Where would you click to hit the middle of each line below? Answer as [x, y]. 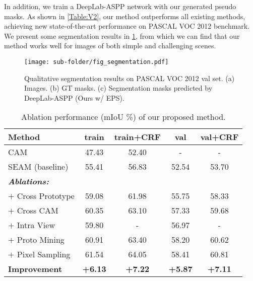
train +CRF [137, 137]
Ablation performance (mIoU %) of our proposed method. [123, 117]
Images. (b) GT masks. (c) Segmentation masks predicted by [118, 88]
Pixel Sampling [44, 254]
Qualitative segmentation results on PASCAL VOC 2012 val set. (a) [130, 78]
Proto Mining [41, 240]
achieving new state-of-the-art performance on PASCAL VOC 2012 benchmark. [127, 26]
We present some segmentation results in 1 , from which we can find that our [122, 36]
